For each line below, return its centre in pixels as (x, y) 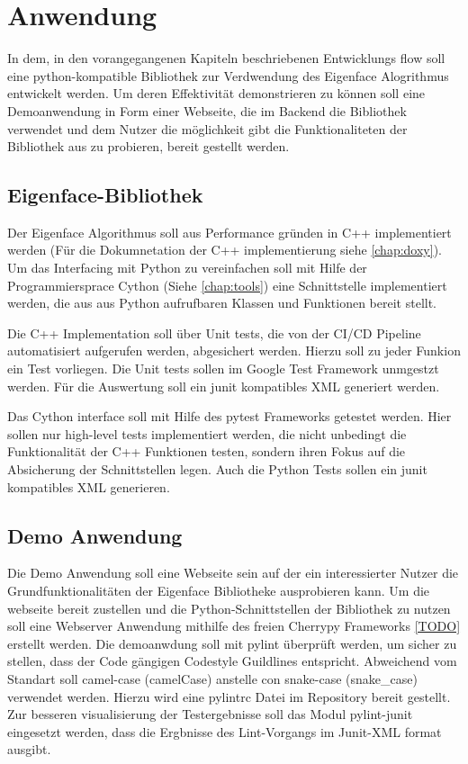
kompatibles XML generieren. (89, 486)
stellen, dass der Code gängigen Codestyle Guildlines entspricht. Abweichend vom (232, 661)
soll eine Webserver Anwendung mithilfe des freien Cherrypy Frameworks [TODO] (234, 626)
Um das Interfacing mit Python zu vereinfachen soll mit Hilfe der (187, 268)
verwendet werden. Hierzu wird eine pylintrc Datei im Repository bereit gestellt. (229, 696)
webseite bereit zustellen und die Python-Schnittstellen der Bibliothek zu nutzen (229, 608)
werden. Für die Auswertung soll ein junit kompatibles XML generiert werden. (224, 386)
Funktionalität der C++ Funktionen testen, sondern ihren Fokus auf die (207, 451)
